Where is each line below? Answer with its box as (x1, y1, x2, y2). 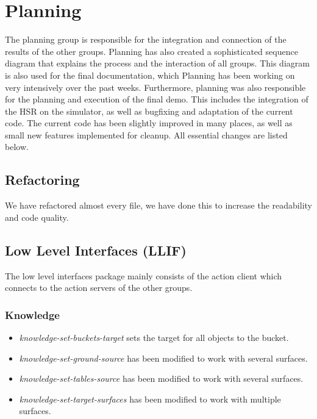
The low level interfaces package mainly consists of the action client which (5, 269, 282, 282)
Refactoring (5, 170, 80, 189)
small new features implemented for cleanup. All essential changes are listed (5, 128, 288, 141)
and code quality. (5, 210, 69, 223)
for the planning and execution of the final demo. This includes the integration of (5, 93, 308, 106)
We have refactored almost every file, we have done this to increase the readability (5, 199, 312, 212)
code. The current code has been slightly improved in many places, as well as (5, 116, 293, 129)
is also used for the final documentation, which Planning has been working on (5, 68, 295, 81)
